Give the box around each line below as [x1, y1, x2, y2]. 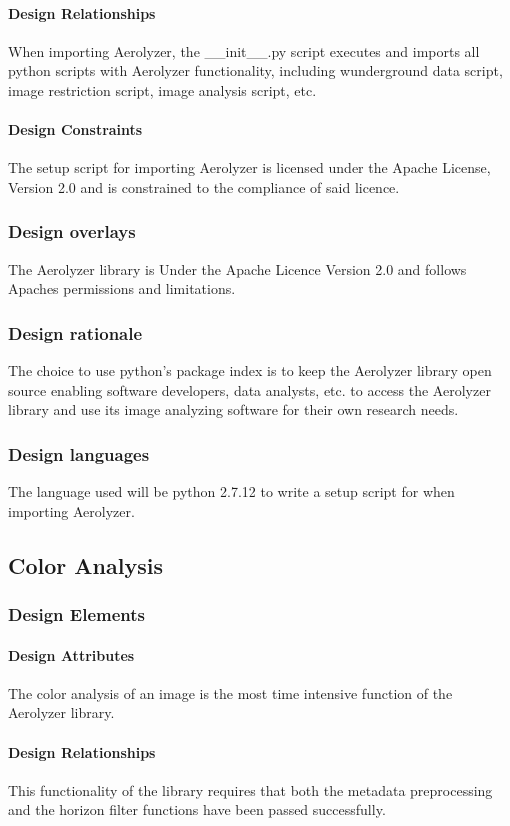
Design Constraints [8, 119, 143, 140]
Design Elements [8, 602, 145, 627]
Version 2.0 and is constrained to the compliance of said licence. [8, 176, 400, 197]
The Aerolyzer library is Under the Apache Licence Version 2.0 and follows [8, 258, 467, 279]
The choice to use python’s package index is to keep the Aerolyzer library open [8, 360, 492, 381]
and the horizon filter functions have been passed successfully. [8, 799, 386, 820]
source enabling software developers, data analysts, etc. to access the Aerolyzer [8, 379, 491, 400]
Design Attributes [8, 644, 135, 665]
